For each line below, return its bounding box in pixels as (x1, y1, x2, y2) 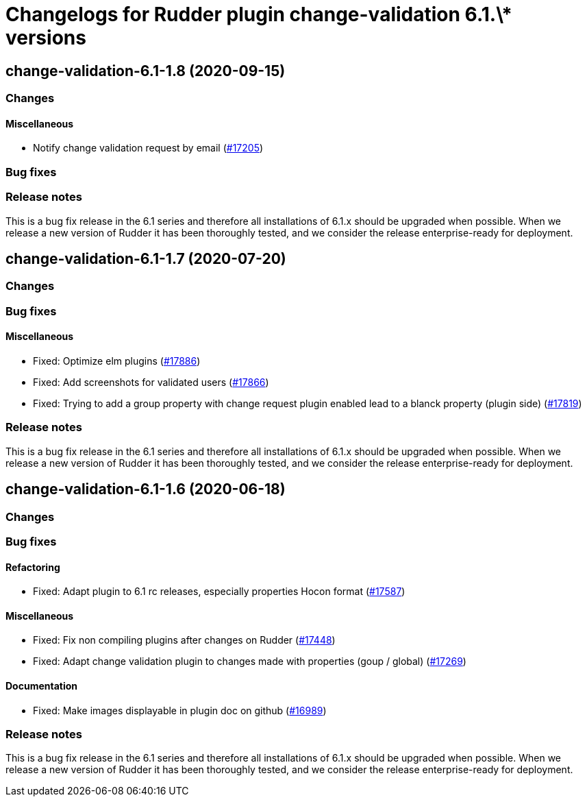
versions (5, 26, 86, 49)
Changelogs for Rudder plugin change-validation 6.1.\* (5, 3, 513, 26)
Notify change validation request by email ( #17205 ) (33, 142, 264, 154)
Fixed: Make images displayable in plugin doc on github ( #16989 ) (33, 704, 327, 716)
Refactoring (5, 561, 60, 573)
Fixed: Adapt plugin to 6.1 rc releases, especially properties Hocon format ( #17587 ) (33, 585, 405, 598)
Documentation (5, 679, 78, 692)
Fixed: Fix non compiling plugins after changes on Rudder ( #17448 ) (33, 634, 336, 646)
